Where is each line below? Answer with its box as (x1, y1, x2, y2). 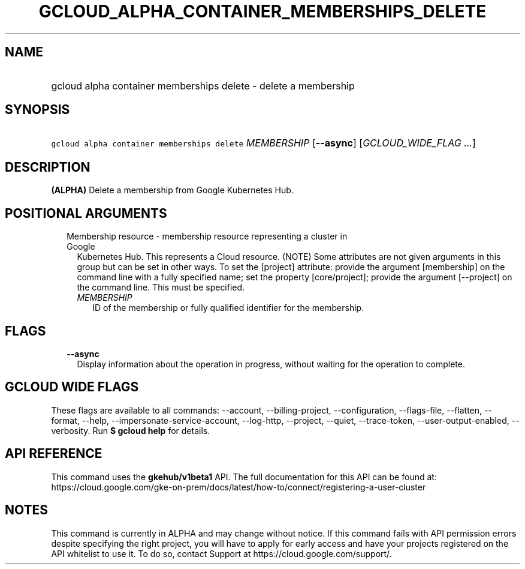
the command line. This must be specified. (77, 282, 245, 293)
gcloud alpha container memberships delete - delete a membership (51, 79, 355, 92)
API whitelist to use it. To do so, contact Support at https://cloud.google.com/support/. (51, 548, 392, 559)
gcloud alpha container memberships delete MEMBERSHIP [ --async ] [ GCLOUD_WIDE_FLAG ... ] (51, 137, 476, 149)
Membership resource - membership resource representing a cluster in (67, 231, 348, 242)
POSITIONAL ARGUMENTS (5, 205, 167, 221)
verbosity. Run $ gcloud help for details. (51, 425, 210, 436)
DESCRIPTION (5, 159, 90, 175)
